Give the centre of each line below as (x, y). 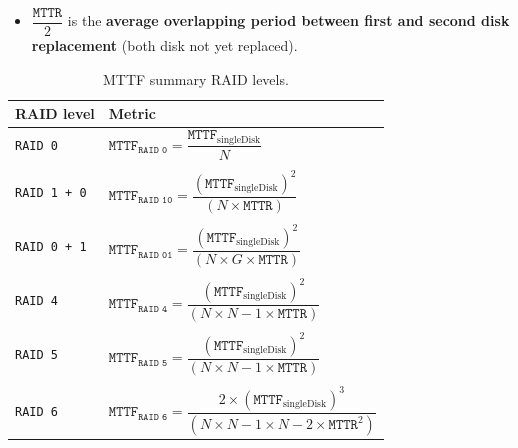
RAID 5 (36, 355)
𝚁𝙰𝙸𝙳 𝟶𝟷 (155, 254)
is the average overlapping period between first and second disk (288, 20)
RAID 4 (36, 301)
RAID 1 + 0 (51, 193)
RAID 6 (36, 412)
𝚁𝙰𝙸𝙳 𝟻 (153, 362)
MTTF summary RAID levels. (196, 78)
